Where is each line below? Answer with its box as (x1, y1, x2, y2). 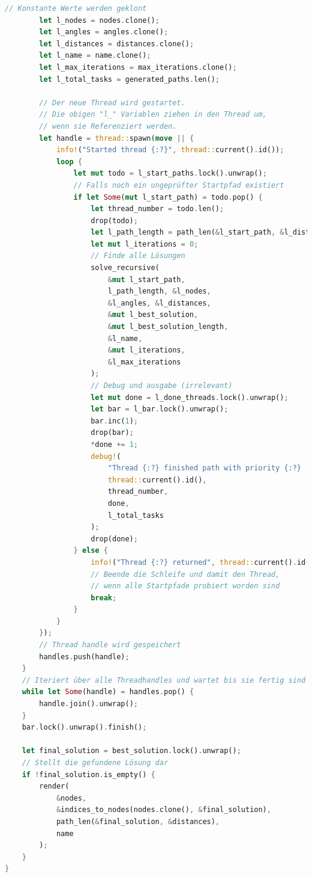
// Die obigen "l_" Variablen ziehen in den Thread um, (39, 110, 267, 119)
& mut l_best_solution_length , (107, 322, 229, 331)
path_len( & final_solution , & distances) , (56, 817, 220, 826)
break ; (91, 593, 117, 602)
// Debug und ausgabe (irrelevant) (91, 381, 233, 390)
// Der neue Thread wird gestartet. (39, 98, 185, 107)
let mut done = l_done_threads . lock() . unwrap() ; (91, 393, 289, 402)
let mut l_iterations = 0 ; (91, 239, 199, 248)
